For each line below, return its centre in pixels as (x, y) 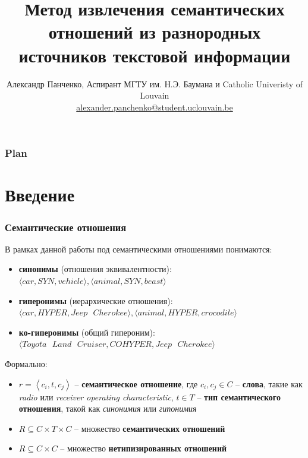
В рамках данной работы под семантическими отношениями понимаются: (139, 249)
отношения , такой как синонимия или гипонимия (108, 408)
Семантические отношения (66, 227)
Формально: (26, 363)
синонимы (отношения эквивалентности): (95, 269)
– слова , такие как (269, 383)
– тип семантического (239, 397)
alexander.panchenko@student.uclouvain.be (155, 107)
